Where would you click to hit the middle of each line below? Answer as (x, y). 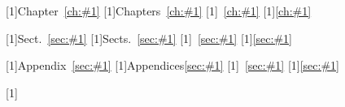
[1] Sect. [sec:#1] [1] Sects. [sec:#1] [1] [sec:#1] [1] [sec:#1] (149, 38)
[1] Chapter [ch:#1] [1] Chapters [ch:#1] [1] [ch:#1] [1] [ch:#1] (159, 11)
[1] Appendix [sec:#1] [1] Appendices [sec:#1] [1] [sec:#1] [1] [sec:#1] (172, 65)
